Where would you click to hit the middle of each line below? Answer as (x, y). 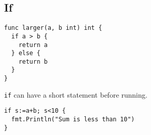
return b (33, 61)
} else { (26, 53)
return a (33, 45)
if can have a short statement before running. (76, 94)
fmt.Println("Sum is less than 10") (73, 120)
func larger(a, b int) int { (53, 28)
